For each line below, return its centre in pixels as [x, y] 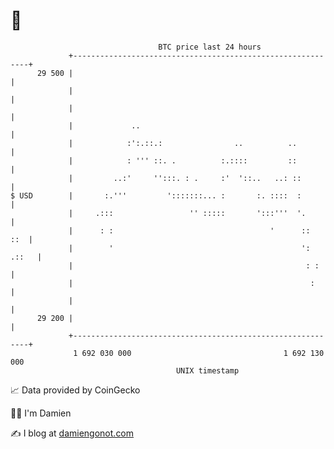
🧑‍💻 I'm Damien [41, 413]
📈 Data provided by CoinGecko [75, 390]
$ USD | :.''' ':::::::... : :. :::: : [156, 195]
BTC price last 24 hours [210, 47]
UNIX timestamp [207, 370]
